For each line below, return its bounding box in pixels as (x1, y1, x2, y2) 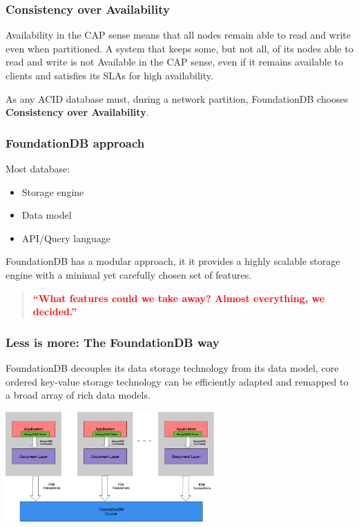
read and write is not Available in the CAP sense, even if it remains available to (6, 54, 344, 69)
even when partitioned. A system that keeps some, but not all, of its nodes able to (6, 41, 353, 55)
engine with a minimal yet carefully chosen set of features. (6, 267, 252, 281)
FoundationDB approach (6, 134, 145, 151)
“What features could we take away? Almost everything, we (32, 290, 325, 305)
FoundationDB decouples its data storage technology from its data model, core (6, 360, 339, 375)
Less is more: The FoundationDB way (6, 333, 220, 350)
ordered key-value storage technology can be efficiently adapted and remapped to (6, 374, 349, 388)
